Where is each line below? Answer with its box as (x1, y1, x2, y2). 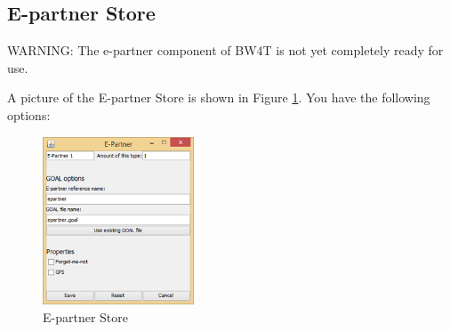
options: (7, 105, 51, 124)
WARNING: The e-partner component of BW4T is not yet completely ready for (7, 41, 444, 60)
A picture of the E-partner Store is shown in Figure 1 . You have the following (7, 88, 430, 107)
